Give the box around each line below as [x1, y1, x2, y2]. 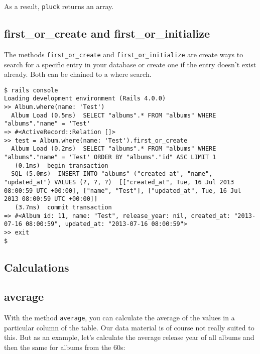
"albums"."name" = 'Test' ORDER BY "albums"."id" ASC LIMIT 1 [4, 153, 216, 161]
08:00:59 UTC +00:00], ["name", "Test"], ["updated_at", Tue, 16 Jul [4, 187, 241, 194]
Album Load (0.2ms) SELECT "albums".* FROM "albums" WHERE [11, 145, 216, 153]
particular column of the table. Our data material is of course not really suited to [4, 322, 254, 332]
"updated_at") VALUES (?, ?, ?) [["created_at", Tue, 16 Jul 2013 [4, 178, 234, 186]
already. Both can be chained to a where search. [4, 69, 152, 79]
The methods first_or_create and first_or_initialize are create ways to [4, 49, 243, 59]
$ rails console [4, 86, 58, 94]
